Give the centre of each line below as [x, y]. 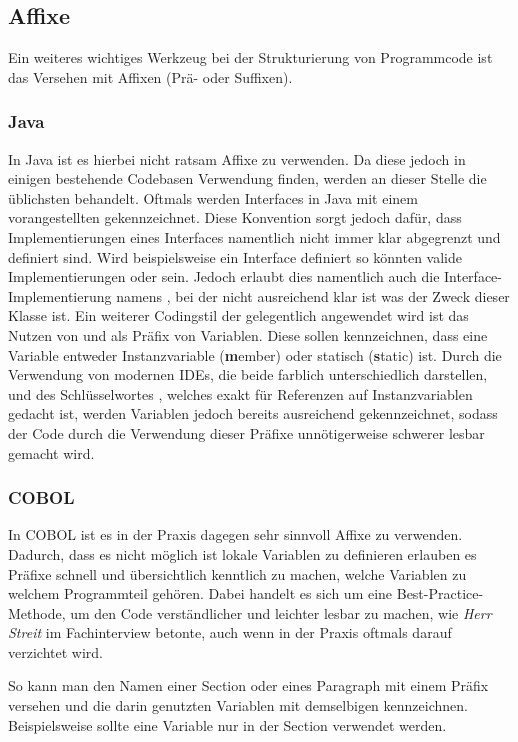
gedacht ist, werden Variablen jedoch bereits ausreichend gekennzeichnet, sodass [253, 413]
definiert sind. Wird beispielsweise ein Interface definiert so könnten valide [235, 256]
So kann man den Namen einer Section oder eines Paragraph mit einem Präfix [248, 685]
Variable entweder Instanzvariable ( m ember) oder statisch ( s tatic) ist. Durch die [255, 354]
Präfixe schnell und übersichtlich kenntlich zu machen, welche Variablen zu [237, 573]
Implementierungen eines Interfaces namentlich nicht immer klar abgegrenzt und [254, 236]
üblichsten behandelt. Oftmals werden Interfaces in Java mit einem [213, 197]
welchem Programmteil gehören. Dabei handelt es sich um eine [200, 593]
